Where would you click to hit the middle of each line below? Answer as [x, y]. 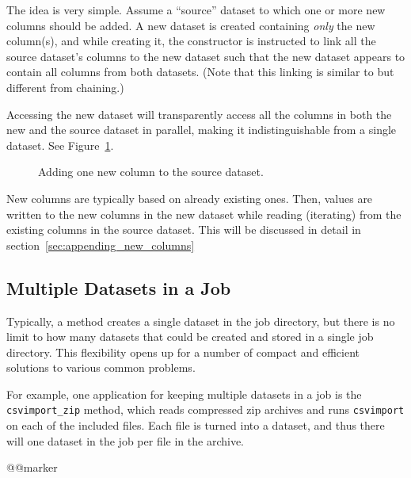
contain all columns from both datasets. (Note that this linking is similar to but [200, 72]
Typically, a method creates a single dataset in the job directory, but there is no [201, 321]
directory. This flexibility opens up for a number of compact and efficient [183, 352]
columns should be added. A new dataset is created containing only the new [191, 25]
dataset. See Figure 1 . [60, 145]
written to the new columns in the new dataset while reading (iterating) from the [204, 214]
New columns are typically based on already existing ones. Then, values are [190, 198]
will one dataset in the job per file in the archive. [125, 440]
